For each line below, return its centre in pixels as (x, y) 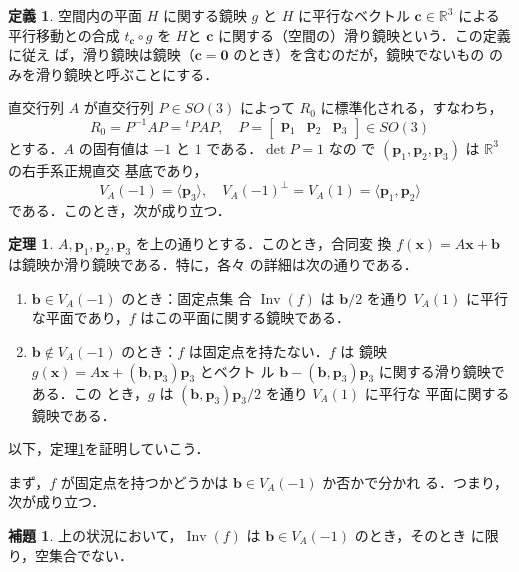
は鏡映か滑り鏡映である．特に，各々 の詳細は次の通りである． (213, 264)
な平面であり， (80, 317)
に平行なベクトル (353, 15)
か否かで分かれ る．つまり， (415, 481)
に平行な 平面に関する (437, 392)
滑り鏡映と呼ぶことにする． (127, 73)
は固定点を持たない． (258, 351)
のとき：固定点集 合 (186, 297)
